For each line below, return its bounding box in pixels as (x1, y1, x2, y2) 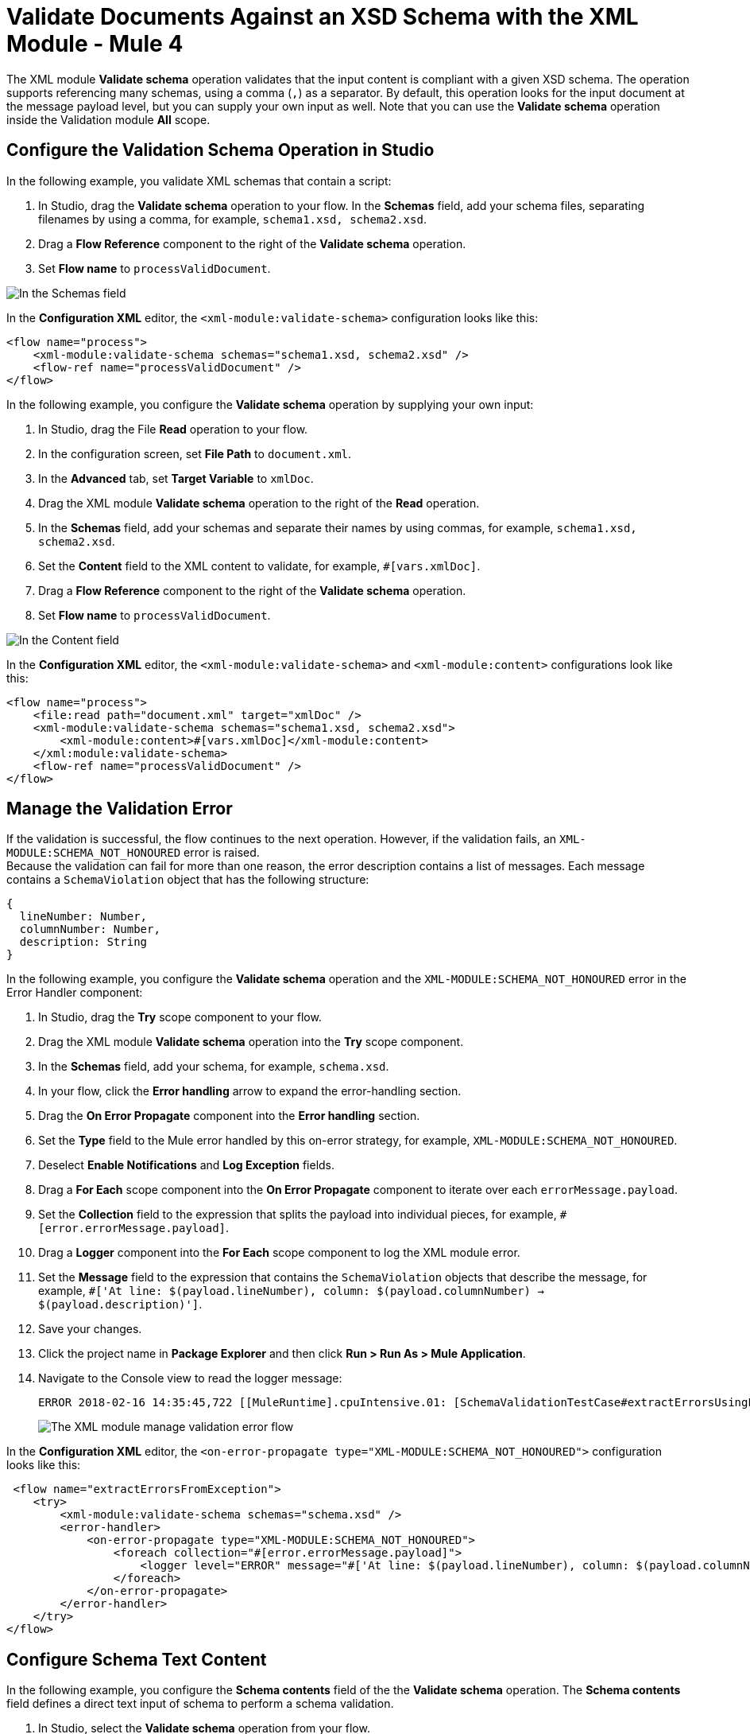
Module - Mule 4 (6, 30, 184, 57)
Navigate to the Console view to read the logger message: (38, 1371, 342, 1386)
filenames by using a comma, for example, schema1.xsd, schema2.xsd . (38, 212, 427, 226)
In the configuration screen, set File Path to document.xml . (38, 446, 352, 461)
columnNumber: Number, (19, 923, 160, 936)
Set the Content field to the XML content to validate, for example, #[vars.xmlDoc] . (38, 558, 481, 573)
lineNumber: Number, (19, 910, 148, 923)
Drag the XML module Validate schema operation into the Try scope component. (38, 1035, 464, 1049)
